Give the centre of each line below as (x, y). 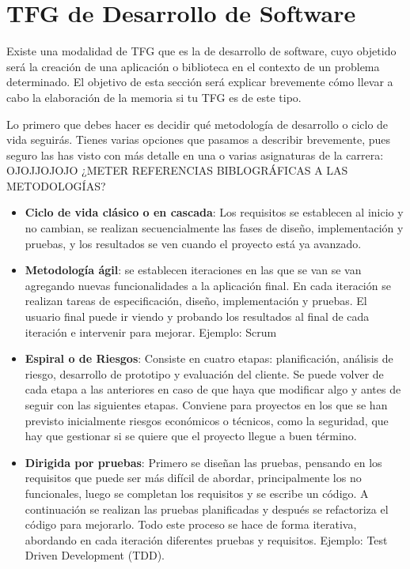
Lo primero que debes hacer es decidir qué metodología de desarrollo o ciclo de (197, 124)
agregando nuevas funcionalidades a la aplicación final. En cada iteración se (208, 285)
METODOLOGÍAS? (56, 185)
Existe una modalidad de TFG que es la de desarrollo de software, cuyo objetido (201, 51)
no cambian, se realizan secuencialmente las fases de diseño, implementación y (214, 228)
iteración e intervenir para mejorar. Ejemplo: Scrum (151, 332)
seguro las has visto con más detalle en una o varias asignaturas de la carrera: (195, 154)
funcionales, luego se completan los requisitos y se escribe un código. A (197, 493)
